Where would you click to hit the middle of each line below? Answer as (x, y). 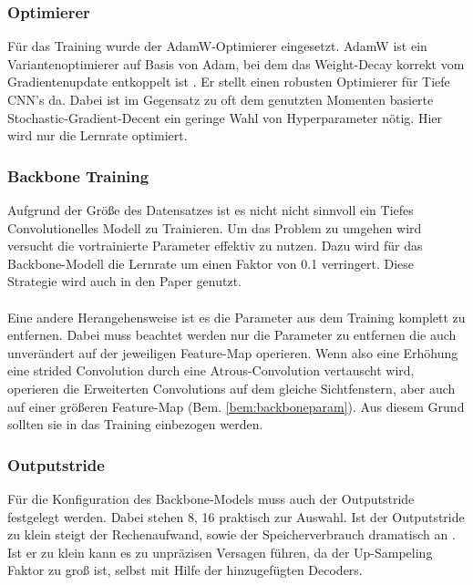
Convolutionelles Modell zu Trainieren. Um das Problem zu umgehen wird (215, 227)
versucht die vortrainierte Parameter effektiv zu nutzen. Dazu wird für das (215, 246)
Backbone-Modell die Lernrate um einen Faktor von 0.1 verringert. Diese (211, 263)
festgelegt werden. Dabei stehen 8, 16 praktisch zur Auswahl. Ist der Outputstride (236, 516)
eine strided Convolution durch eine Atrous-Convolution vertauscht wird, (211, 370)
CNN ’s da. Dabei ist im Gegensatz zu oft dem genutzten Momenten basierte (221, 99)
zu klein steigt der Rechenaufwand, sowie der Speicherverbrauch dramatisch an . (231, 534)
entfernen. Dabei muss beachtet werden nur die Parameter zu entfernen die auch (232, 335)
